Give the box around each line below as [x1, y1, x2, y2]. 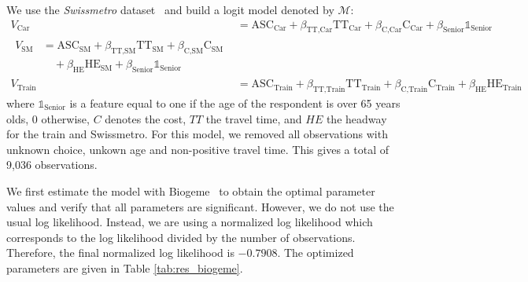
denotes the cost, [105, 110, 186, 126]
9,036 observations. [6, 156, 98, 173]
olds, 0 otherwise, [6, 110, 90, 126]
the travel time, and [205, 110, 302, 126]
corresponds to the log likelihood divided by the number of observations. [6, 229, 356, 245]
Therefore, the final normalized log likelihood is [6, 244, 234, 261]
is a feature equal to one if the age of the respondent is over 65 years [69, 94, 401, 111]
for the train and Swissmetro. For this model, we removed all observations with [6, 126, 388, 142]
